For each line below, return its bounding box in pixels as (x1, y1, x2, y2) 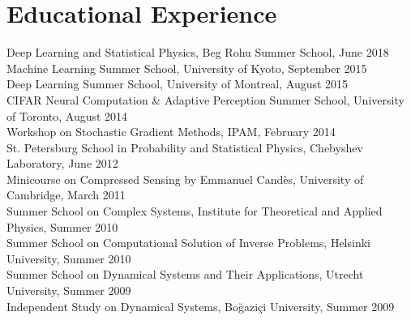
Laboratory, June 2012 (6, 155, 118, 172)
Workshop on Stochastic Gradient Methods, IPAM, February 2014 (6, 123, 336, 140)
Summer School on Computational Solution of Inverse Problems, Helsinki (6, 234, 370, 251)
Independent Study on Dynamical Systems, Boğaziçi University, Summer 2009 (6, 297, 395, 314)
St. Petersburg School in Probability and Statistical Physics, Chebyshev (6, 139, 363, 156)
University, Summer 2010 (6, 250, 131, 267)
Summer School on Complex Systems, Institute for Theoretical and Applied (6, 203, 383, 220)
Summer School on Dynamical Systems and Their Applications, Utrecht (6, 266, 364, 283)
